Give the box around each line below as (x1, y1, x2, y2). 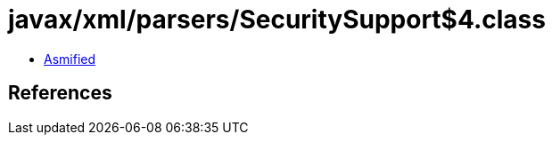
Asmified (44, 51, 96, 67)
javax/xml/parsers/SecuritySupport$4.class (8, 4, 546, 35)
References (8, 82, 112, 105)
